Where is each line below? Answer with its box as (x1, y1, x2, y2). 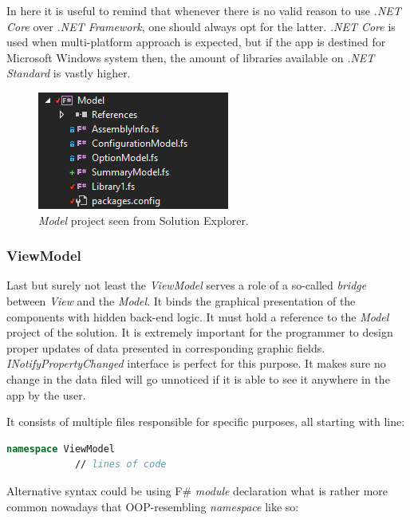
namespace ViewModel (6, 443, 116, 455)
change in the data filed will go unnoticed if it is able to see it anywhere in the (6, 370, 390, 387)
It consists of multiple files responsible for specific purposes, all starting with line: (6, 413, 405, 430)
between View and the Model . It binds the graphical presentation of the (6, 292, 356, 309)
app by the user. (6, 386, 86, 403)
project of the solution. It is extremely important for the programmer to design (6, 324, 393, 341)
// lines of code (74, 459, 167, 471)
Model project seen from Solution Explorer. (38, 211, 249, 228)
